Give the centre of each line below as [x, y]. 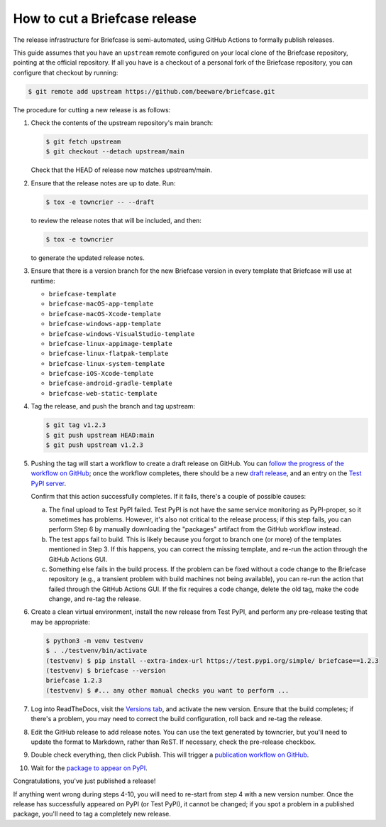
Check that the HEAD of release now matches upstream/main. [122, 170]
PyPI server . [49, 483]
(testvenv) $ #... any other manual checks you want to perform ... [167, 690]
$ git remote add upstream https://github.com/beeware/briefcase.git [151, 91]
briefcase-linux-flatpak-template [109, 354]
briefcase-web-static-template [103, 393]
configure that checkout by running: [66, 72]
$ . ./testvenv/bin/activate [96, 651]
